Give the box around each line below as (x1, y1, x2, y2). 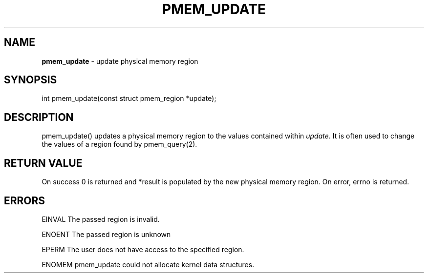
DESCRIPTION (4, 111, 74, 123)
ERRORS (4, 194, 45, 207)
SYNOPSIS (4, 74, 57, 86)
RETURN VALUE (4, 157, 83, 169)
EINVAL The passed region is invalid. (42, 215, 160, 223)
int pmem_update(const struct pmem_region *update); (42, 94, 216, 103)
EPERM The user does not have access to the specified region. (42, 245, 244, 254)
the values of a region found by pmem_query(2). (42, 140, 197, 149)
